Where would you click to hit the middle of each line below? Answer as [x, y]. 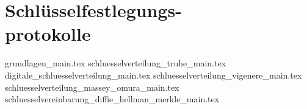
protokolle [48, 34]
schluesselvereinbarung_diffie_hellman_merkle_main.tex [112, 99]
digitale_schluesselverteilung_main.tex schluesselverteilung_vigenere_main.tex [153, 75]
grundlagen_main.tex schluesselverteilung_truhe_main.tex [116, 63]
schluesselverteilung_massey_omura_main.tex [92, 87]
